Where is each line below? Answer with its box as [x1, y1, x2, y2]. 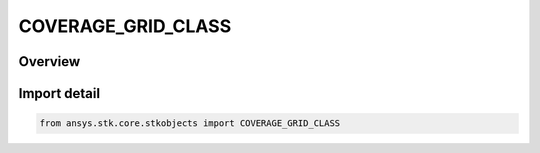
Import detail [18, 85, 100, 102]
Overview [18, 53, 81, 70]
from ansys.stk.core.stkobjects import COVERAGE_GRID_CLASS [39, 118, 341, 129]
